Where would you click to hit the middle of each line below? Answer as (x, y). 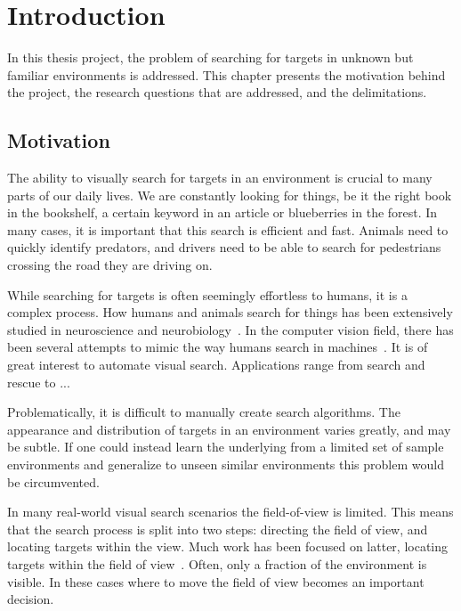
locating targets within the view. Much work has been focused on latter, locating (228, 546)
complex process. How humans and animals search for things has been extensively (230, 312)
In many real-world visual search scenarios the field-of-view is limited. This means (230, 512)
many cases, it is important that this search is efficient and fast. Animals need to (228, 229)
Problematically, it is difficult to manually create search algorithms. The (204, 412)
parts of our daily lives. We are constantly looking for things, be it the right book (230, 195)
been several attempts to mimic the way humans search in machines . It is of (218, 347)
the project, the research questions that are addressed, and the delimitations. (217, 92)
